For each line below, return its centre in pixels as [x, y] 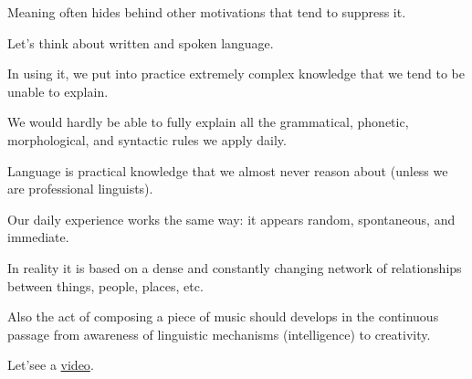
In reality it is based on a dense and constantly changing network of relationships [235, 267]
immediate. [38, 237]
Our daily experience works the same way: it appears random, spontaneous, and [231, 219]
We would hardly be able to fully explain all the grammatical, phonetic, [208, 122]
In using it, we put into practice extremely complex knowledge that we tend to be [236, 74]
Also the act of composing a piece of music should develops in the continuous [223, 316]
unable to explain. [58, 91]
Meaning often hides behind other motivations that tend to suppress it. [207, 12]
